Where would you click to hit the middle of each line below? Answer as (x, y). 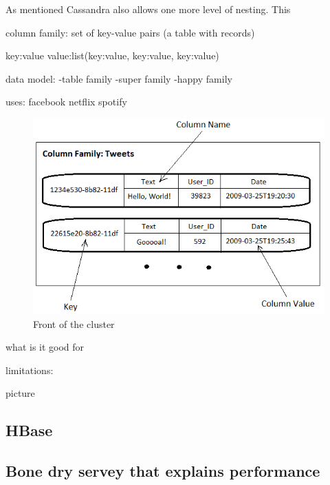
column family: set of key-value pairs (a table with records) (130, 32)
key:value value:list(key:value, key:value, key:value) (112, 55)
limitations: (30, 370)
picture (20, 393)
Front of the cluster (74, 323)
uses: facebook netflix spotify (66, 102)
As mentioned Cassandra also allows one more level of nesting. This (148, 9)
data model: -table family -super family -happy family (119, 78)
